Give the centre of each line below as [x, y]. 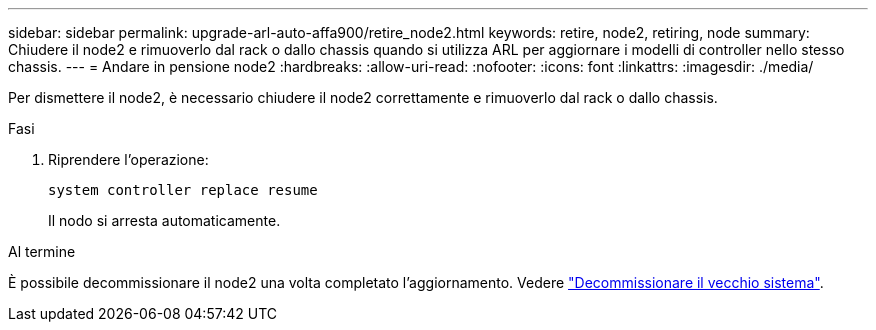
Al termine [42, 251]
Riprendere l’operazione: [128, 159]
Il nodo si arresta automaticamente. [164, 220]
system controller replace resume [183, 190]
